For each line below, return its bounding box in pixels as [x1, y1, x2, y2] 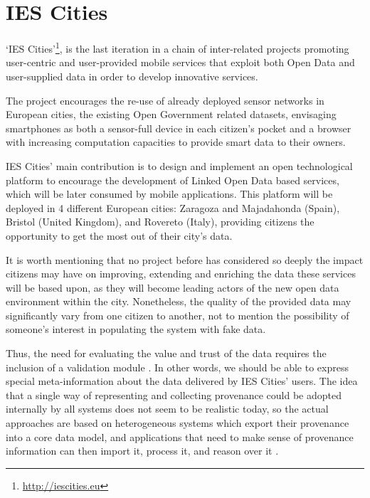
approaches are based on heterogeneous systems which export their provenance [6, 415, 349, 430]
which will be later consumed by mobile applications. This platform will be [6, 186, 333, 201]
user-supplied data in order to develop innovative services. [6, 68, 258, 83]
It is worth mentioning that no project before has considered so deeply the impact [6, 252, 364, 267]
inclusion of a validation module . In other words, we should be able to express [6, 359, 349, 374]
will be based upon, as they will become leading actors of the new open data [6, 280, 339, 295]
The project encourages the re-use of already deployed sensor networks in [6, 92, 324, 107]
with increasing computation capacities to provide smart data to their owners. [6, 134, 346, 149]
